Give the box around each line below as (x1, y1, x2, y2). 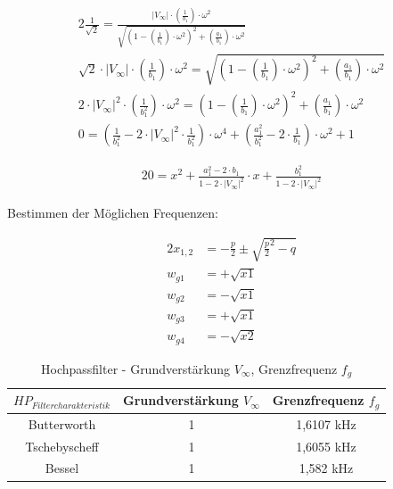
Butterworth (28, 414, 96, 433)
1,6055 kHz (296, 436, 356, 455)
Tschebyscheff (25, 436, 99, 455)
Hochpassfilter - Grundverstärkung (41, 359, 231, 377)
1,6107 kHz (296, 414, 356, 433)
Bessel (45, 459, 79, 477)
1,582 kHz (299, 459, 354, 477)
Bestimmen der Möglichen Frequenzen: (7, 203, 218, 222)
